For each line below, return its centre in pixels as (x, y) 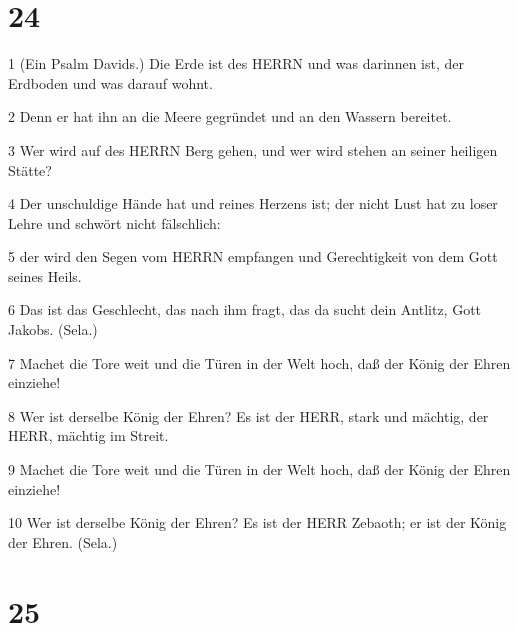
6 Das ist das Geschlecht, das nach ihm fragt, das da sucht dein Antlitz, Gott (245, 309)
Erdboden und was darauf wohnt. (110, 82)
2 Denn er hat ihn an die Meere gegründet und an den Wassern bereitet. (230, 116)
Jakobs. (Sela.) (53, 329)
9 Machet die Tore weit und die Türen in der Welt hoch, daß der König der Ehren (259, 469)
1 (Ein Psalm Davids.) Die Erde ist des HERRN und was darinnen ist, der (236, 63)
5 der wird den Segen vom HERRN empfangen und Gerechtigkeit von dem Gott (253, 256)
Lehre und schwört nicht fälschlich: (114, 222)
